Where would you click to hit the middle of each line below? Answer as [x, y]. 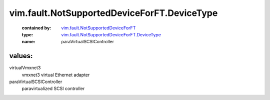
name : [28, 42]
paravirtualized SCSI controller [53, 89]
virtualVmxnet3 [25, 68]
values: [21, 56]
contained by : [36, 28]
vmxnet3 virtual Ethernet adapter [56, 75]
